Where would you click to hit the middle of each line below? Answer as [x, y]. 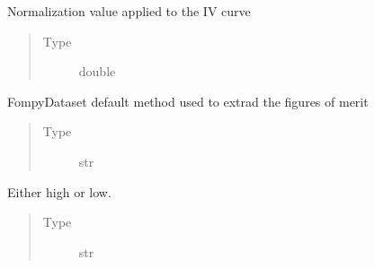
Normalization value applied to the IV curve [129, 11]
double [97, 71]
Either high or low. [59, 191]
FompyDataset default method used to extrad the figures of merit [188, 101]
